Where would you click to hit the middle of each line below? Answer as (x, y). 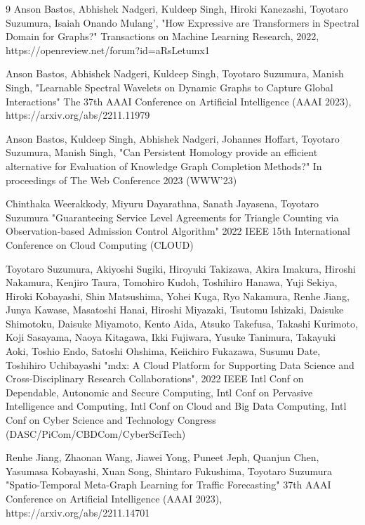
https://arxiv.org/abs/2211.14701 (78, 512)
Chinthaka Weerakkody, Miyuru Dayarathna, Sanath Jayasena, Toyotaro (162, 203)
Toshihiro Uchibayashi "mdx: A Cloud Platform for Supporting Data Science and (180, 364)
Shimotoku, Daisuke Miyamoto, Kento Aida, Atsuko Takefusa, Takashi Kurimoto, (182, 323)
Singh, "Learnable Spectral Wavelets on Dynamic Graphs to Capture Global (170, 87)
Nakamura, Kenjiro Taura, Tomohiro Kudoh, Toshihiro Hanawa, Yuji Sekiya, (172, 282)
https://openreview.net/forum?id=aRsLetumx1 (108, 50)
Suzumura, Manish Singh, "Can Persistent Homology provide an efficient (162, 152)
